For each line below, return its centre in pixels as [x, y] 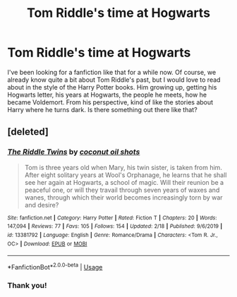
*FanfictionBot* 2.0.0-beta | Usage [55, 266]
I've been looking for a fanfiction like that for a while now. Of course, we [112, 72]
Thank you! [27, 285]
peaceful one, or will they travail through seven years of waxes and [122, 190]
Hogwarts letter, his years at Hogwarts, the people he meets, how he [107, 95]
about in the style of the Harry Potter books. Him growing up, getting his [112, 87]
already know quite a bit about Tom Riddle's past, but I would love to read [114, 80]
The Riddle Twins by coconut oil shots [74, 152]
